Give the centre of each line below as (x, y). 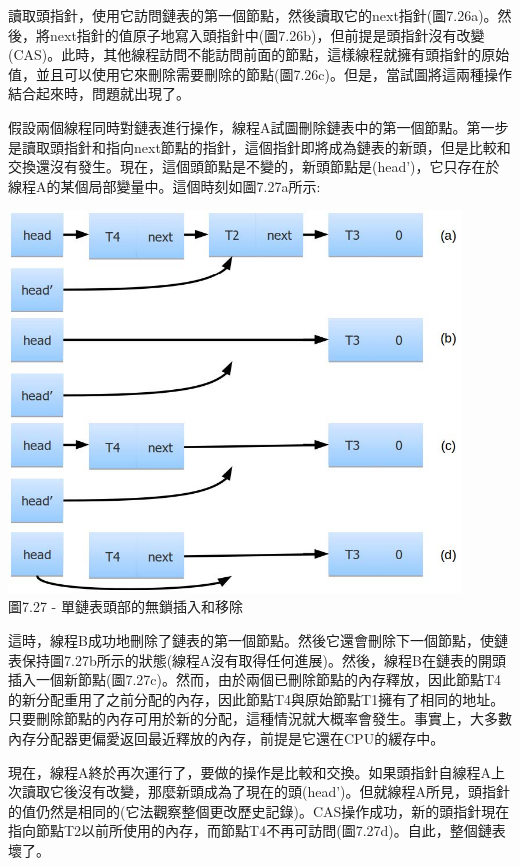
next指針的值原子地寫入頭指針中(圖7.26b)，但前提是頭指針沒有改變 (267, 34)
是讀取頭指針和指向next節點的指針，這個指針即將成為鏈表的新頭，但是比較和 (259, 146)
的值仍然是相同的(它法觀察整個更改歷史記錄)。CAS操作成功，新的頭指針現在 (259, 810)
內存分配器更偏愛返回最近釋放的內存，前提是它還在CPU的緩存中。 (226, 737)
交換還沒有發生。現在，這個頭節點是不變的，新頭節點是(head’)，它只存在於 (254, 166)
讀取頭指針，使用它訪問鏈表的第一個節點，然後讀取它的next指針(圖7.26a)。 (253, 15)
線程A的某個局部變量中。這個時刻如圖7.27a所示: (164, 185)
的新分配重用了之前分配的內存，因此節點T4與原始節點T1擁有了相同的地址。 (256, 698)
